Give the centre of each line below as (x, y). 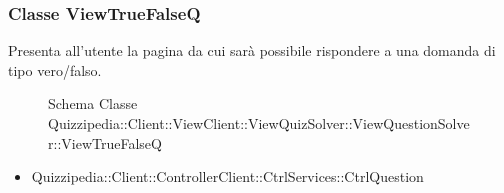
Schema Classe (93, 103)
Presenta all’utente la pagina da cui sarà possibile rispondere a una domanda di (252, 50)
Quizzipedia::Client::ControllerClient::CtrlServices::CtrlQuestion (227, 176)
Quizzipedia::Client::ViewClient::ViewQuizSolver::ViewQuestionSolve (259, 123)
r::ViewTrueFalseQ (105, 142)
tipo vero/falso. (55, 69)
